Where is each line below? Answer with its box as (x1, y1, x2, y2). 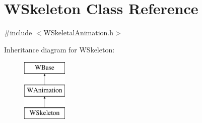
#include (4, 27, 32, 38)
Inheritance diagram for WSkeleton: (4, 44, 115, 54)
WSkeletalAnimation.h (43, 27, 114, 38)
